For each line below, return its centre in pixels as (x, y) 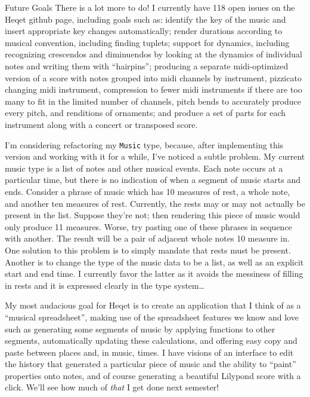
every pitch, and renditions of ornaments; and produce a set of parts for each (145, 113)
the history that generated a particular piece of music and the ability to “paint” (151, 364)
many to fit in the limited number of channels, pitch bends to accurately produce (153, 101)
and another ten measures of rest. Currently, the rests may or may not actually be (155, 203)
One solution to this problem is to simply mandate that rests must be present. (148, 250)
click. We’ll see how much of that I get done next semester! (112, 387)
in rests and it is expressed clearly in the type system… (105, 285)
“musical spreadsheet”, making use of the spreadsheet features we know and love (152, 317)
